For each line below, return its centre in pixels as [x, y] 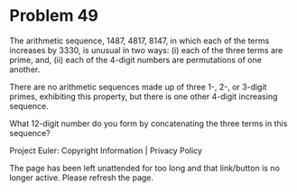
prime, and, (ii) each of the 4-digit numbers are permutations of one [135, 59]
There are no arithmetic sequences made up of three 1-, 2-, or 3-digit [138, 87]
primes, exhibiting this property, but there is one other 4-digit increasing [144, 96]
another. [25, 69]
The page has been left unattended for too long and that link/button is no [144, 168]
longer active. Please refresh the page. [82, 178]
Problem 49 [54, 16]
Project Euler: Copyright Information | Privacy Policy [106, 151]
